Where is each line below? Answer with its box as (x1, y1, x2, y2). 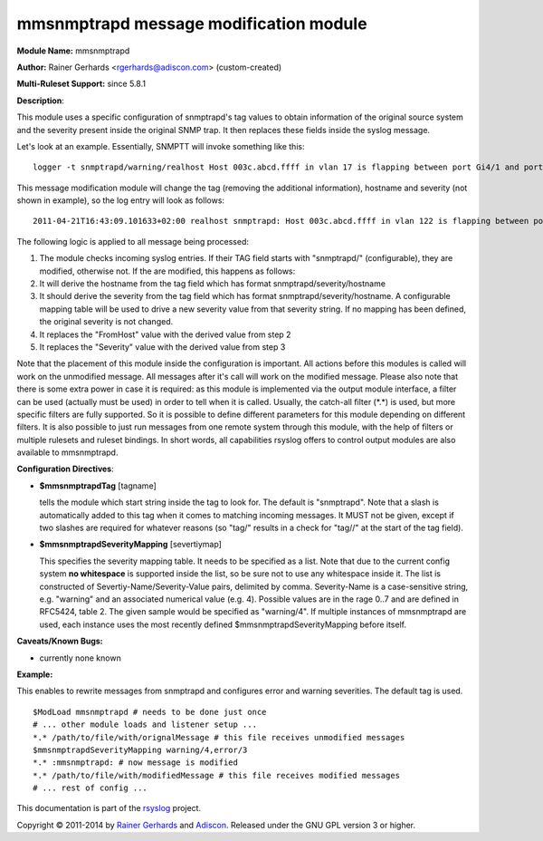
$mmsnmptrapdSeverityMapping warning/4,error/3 (33, 744, 248, 755)
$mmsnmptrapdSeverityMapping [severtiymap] (39, 539, 222, 550)
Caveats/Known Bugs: (16, 635, 103, 647)
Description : (16, 95, 65, 106)
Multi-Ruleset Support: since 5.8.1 (16, 78, 147, 90)
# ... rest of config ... (33, 783, 148, 793)
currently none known (39, 652, 121, 663)
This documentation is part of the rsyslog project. (16, 803, 202, 814)
